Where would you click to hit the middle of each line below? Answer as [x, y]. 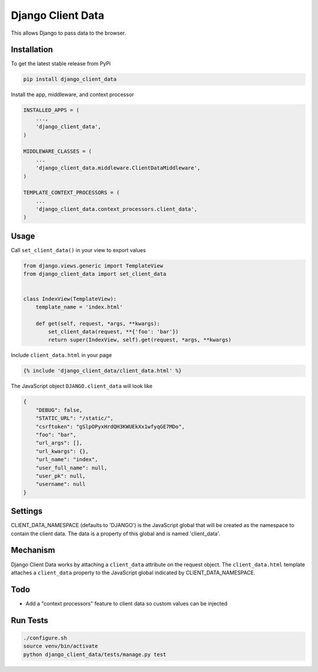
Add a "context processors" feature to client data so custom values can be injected [127, 603]
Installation [32, 50]
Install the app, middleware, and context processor [72, 95]
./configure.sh [45, 638]
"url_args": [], [59, 443]
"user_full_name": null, [72, 468]
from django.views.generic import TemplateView [93, 266]
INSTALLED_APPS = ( [51, 110]
